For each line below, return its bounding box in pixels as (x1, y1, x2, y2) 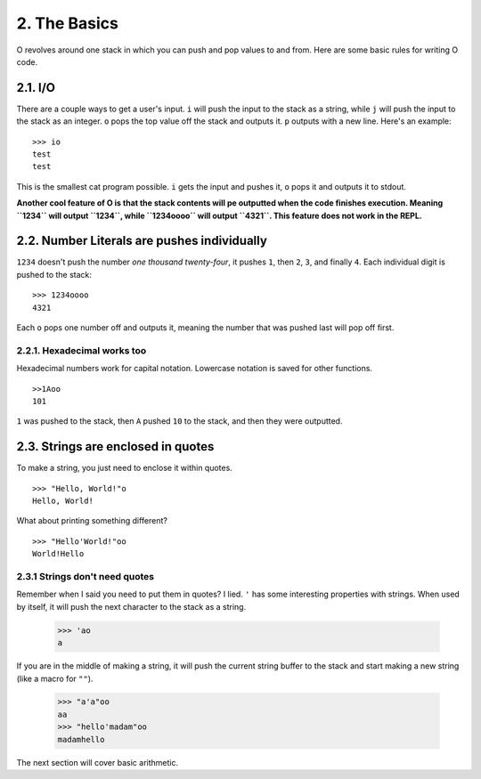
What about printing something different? (16, 515, 168, 526)
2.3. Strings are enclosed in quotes (16, 439, 215, 454)
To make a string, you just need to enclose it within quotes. (16, 463, 233, 474)
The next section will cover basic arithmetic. (16, 757, 178, 767)
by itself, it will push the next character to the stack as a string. (16, 601, 247, 612)
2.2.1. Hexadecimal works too (16, 344, 147, 356)
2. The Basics (16, 13, 119, 33)
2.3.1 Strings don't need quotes (16, 570, 155, 582)
